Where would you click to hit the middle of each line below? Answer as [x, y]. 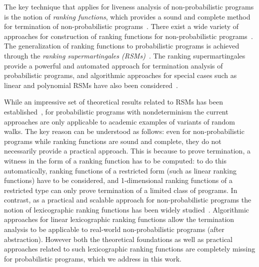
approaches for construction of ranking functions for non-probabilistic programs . [128, 36]
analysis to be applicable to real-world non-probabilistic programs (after [114, 229]
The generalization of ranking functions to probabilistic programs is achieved [122, 46]
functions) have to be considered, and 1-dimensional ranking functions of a [118, 180]
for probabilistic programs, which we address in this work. [93, 258]
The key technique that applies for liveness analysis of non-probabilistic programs [129, 6]
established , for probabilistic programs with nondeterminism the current [116, 111]
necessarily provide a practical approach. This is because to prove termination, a [127, 151]
